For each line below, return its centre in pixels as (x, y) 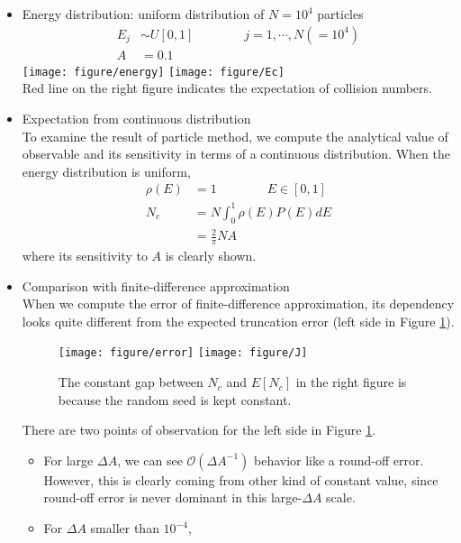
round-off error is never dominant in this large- (173, 497)
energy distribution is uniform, (106, 171)
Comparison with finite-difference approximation (156, 285)
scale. (341, 497)
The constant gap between (131, 382)
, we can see (150, 460)
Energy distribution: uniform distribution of (143, 14)
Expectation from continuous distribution (136, 118)
